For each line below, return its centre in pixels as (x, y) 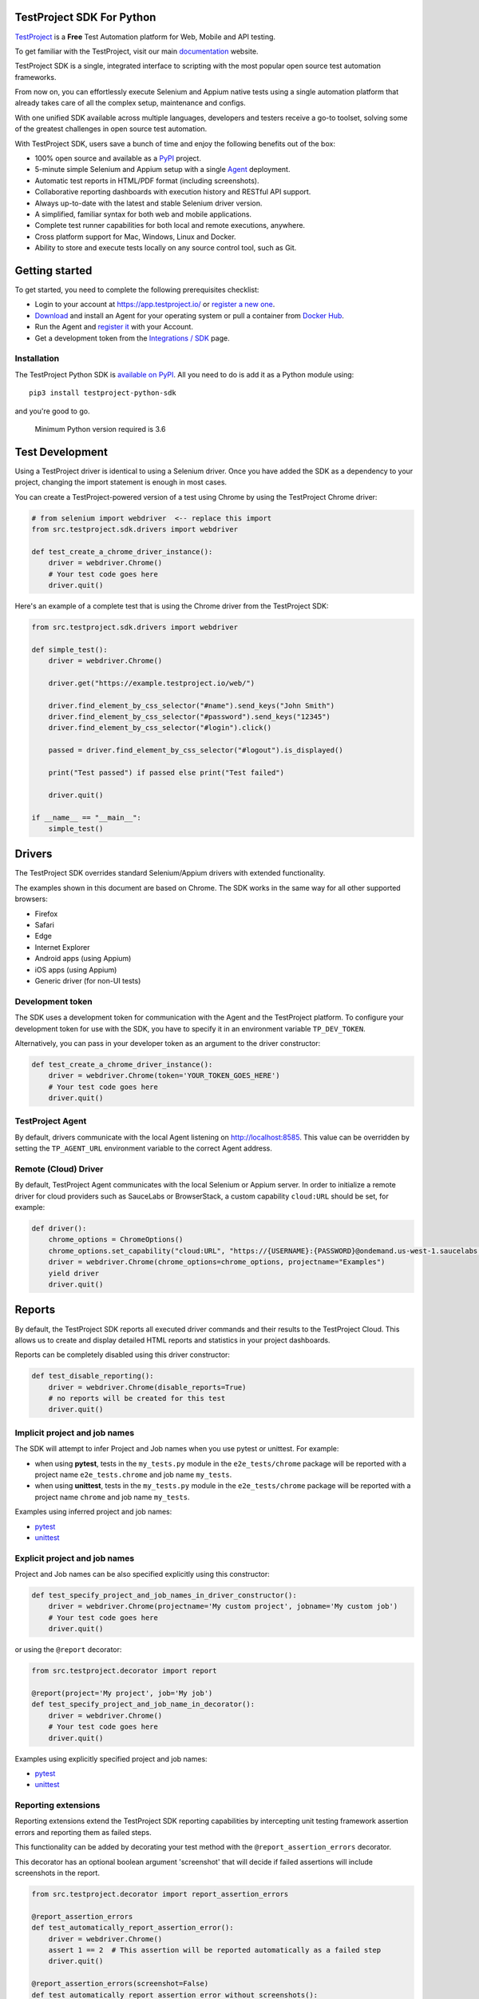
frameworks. (36, 77)
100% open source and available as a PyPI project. (118, 158)
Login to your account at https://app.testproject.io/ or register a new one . (155, 305)
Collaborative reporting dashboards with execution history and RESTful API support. (173, 192)
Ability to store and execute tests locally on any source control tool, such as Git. (166, 248)
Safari (45, 925)
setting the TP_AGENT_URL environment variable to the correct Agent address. (144, 1148)
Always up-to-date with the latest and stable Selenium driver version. (148, 203)
